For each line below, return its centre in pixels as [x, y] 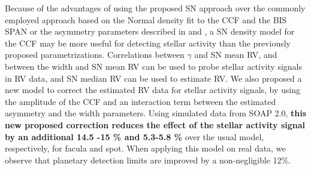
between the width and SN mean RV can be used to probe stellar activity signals [154, 66]
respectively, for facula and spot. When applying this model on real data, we [145, 148]
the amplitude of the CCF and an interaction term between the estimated [141, 101]
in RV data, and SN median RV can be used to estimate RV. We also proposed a [153, 78]
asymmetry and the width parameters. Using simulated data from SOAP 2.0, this [156, 113]
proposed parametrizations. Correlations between [95, 55]
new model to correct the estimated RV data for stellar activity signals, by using [153, 90]
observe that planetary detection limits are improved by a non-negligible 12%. [148, 160]
